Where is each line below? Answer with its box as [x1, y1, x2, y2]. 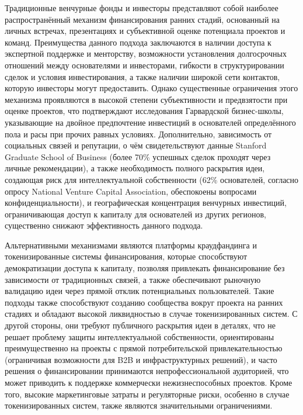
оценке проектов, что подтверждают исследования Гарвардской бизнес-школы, [5, 105, 284, 117]
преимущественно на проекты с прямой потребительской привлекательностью [5, 342, 283, 354]
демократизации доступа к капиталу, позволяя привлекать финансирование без [5, 262, 285, 274]
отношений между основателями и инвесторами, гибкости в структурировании [5, 58, 284, 71]
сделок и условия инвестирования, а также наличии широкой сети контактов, [5, 70, 280, 82]
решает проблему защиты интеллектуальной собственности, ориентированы [5, 330, 274, 343]
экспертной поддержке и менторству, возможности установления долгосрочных [5, 47, 287, 60]
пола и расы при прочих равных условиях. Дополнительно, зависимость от [5, 127, 272, 140]
